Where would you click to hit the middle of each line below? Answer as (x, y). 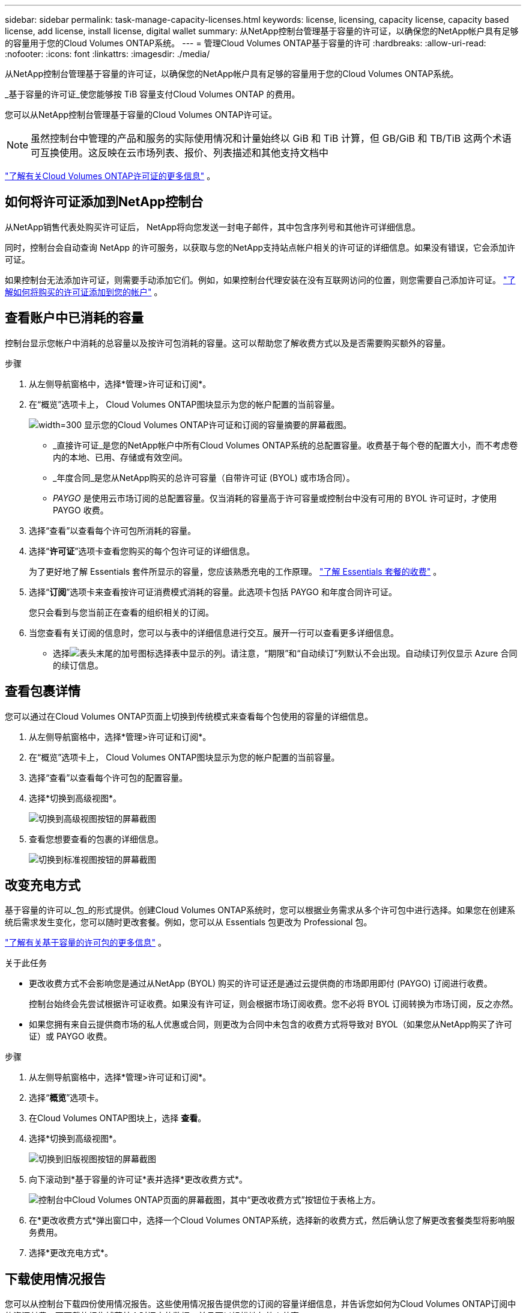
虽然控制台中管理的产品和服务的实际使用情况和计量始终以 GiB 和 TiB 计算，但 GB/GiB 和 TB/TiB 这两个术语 (271, 138)
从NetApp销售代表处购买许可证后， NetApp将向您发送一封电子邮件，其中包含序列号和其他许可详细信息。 (213, 227)
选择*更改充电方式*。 (71, 1253)
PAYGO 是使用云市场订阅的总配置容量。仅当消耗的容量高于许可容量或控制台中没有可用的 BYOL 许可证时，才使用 (275, 498)
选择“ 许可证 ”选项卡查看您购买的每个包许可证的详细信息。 (142, 551)
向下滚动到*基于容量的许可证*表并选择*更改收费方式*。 (138, 1180)
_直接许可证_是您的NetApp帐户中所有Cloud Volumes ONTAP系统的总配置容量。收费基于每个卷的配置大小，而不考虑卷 (286, 445)
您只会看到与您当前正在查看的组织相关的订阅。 (121, 612)
